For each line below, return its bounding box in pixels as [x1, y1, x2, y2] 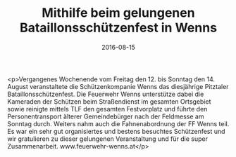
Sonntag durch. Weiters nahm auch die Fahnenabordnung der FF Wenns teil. [7, 119, 230, 128]
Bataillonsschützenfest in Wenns [20, 20, 217, 36]
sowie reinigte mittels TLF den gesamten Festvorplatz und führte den [7, 104, 208, 113]
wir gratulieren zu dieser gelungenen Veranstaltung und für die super [7, 135, 209, 143]
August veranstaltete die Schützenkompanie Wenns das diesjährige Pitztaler [7, 82, 229, 90]
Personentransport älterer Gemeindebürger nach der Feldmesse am [7, 112, 204, 121]
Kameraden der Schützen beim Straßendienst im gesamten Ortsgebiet [7, 97, 211, 106]
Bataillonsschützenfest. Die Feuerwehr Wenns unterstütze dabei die [7, 90, 204, 98]
